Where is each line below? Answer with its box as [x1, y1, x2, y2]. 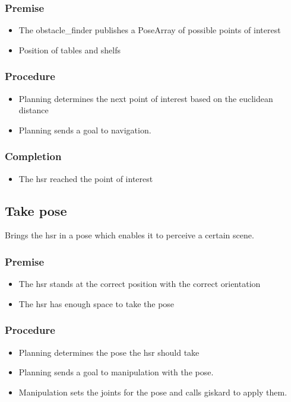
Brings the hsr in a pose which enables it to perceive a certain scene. [5, 229, 254, 241]
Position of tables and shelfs [18, 43, 121, 56]
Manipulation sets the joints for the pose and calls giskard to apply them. [18, 385, 287, 398]
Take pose [5, 201, 67, 219]
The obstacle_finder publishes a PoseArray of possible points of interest [18, 24, 281, 36]
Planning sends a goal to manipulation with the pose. [18, 366, 214, 378]
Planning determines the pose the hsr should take [18, 346, 200, 358]
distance [18, 104, 49, 116]
